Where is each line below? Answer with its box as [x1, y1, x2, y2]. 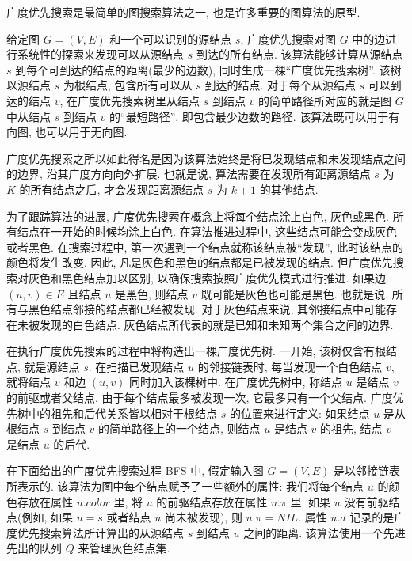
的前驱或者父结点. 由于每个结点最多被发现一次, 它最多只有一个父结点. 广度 [6, 389, 393, 406]
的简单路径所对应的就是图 [258, 92, 392, 108]
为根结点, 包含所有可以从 [63, 77, 193, 93]
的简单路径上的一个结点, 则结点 [98, 420, 261, 437]
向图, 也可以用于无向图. [6, 123, 128, 140]
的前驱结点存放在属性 [156, 493, 268, 510]
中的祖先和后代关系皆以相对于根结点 [28, 404, 217, 421]
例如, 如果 [21, 509, 73, 525]
